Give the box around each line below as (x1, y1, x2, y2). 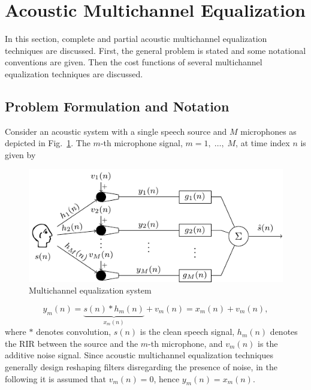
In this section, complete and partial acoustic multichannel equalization (5, 32, 267, 45)
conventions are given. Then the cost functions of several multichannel (5, 56, 262, 68)
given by (5, 148, 36, 161)
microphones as (240, 125, 297, 137)
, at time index (235, 137, 290, 149)
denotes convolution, (36, 325, 111, 338)
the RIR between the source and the (5, 337, 138, 349)
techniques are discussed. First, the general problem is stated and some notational (5, 44, 306, 56)
